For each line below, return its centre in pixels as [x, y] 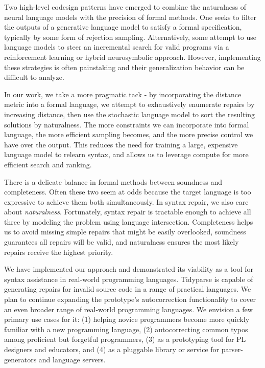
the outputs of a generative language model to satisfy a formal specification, [123, 27]
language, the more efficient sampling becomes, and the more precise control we [129, 134]
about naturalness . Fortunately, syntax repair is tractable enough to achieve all [128, 212]
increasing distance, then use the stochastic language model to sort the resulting [130, 114]
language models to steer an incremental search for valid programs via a [117, 47]
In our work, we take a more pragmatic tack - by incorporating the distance [123, 94]
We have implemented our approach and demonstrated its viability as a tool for [129, 269]
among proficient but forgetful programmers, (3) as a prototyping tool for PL [125, 339]
